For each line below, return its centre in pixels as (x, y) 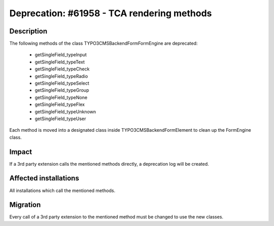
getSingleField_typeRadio (61, 76)
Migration (25, 205)
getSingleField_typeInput (61, 55)
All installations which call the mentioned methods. (62, 191)
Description (28, 31)
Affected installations (44, 178)
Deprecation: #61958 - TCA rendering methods (111, 13)
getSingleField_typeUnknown (65, 111)
